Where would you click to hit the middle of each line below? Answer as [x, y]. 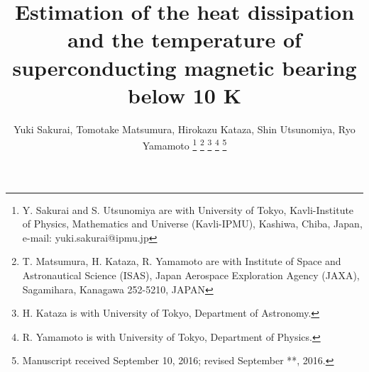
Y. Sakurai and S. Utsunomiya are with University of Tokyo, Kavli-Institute [188, 209]
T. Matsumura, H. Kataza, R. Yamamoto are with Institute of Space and [182, 261]
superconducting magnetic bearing [184, 67]
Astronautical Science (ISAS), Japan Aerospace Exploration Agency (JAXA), [191, 275]
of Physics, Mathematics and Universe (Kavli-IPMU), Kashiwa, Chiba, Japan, [192, 224]
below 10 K [184, 95]
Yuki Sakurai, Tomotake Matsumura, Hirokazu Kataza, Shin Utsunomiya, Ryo [184, 129]
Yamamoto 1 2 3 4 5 [184, 144]
